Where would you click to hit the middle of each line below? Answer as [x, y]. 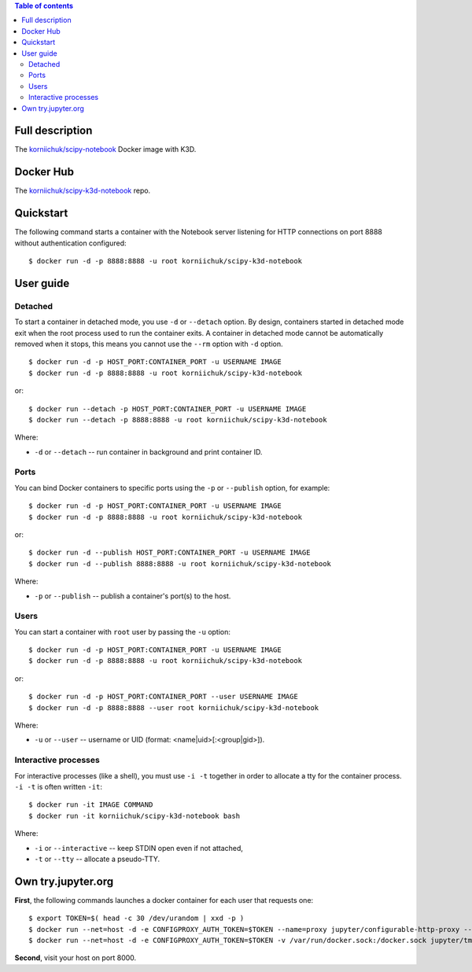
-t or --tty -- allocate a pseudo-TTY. [97, 859]
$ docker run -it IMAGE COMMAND [91, 805]
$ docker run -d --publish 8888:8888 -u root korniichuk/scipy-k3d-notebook [180, 563]
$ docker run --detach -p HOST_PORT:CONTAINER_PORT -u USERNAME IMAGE [168, 409]
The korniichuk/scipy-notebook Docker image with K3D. [105, 149]
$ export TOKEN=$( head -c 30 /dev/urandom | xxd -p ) [136, 919]
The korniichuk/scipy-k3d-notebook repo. [83, 191]
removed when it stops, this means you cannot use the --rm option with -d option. [149, 344]
